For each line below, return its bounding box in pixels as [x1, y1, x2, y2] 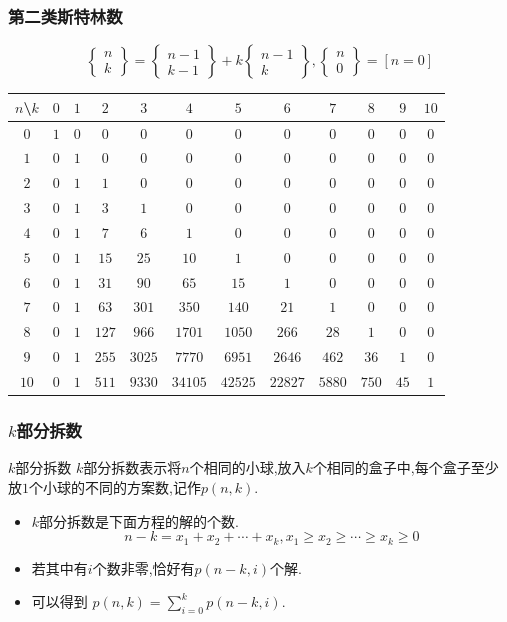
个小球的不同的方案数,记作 [29, 476, 201, 497]
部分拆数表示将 [83, 457, 182, 478]
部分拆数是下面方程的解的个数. [39, 510, 239, 531]
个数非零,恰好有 [92, 557, 195, 578]
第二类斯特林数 [8, 3, 123, 28]
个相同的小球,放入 [189, 457, 306, 478]
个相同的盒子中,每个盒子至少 [312, 457, 499, 478]
